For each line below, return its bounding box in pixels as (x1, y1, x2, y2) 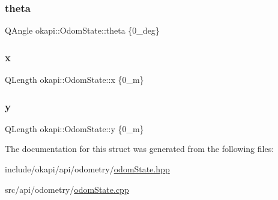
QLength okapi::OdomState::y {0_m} (5, 122, 144, 135)
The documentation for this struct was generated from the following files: (5, 142, 274, 155)
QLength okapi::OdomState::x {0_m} (5, 73, 144, 86)
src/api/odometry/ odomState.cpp (5, 183, 129, 195)
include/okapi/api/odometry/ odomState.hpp (5, 163, 170, 175)
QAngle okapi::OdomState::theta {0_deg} (5, 24, 160, 37)
